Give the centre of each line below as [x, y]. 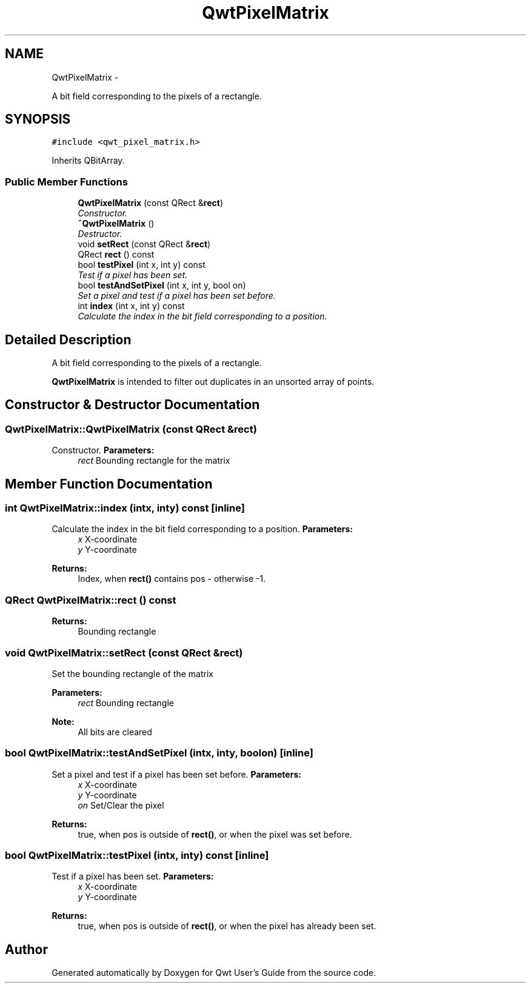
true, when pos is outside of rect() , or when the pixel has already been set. [227, 926]
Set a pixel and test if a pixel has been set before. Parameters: [176, 774]
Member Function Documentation [109, 484]
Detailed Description [68, 339]
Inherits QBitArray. [88, 161]
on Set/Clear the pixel [121, 805]
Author [26, 949]
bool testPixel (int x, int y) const [142, 265]
